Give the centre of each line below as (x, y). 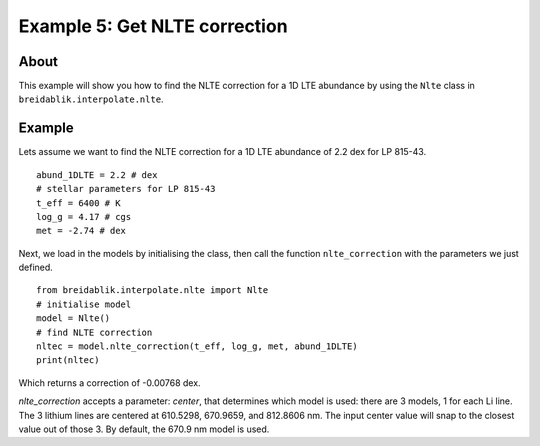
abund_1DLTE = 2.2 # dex (97, 174)
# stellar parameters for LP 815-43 (126, 189)
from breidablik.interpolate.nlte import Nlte (152, 290)
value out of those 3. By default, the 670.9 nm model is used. (144, 429)
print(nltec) (68, 360)
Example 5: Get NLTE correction (153, 26)
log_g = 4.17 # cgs (84, 216)
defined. (36, 267)
